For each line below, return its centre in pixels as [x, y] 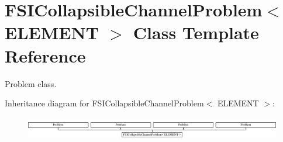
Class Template [196, 32]
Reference [45, 55]
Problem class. [31, 83]
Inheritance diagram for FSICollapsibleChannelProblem [104, 103]
